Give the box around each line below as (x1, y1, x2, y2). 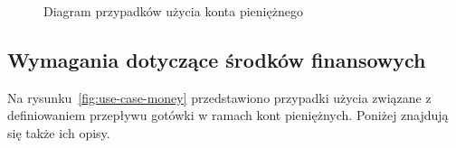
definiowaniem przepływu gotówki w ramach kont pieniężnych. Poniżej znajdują (7, 106, 449, 125)
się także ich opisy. (7, 123, 110, 142)
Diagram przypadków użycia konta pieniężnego (43, 2, 303, 20)
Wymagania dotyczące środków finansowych (7, 45, 426, 73)
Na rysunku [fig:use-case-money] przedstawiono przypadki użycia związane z (7, 88, 432, 106)
